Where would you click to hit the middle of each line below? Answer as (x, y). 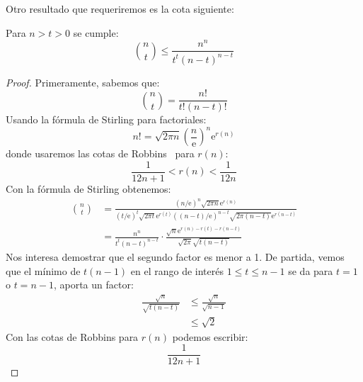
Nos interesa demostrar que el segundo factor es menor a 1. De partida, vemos (175, 256)
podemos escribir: (210, 336)
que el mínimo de (43, 270)
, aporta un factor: (93, 285)
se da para (311, 270)
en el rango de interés (177, 270)
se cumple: (96, 32)
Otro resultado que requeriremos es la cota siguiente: (120, 9)
